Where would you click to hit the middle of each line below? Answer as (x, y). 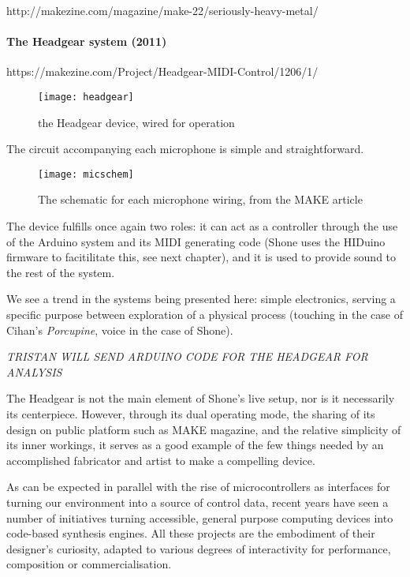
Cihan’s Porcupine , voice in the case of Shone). (120, 330)
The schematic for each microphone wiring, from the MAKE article (200, 199)
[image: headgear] (86, 97)
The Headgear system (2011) (87, 41)
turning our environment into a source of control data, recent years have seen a (198, 502)
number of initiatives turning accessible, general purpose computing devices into (200, 517)
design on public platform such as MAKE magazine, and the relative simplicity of (204, 429)
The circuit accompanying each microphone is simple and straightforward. (185, 149)
